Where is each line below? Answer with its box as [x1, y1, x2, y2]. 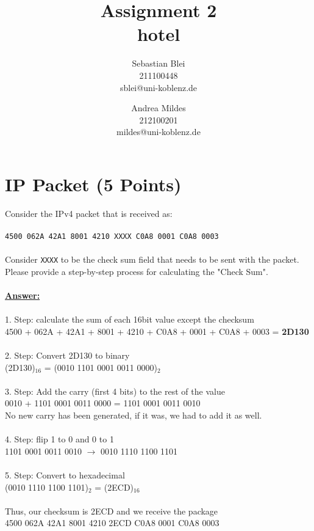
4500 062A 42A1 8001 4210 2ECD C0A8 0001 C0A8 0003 [5, 516, 219, 529]
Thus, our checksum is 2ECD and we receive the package [5, 504, 218, 517]
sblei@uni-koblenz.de [120, 81, 198, 93]
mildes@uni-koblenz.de [116, 125, 201, 138]
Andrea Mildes [131, 101, 186, 114]
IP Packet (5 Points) [5, 171, 182, 196]
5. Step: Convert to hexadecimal [5, 469, 125, 481]
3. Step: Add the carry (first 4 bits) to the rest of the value [5, 384, 225, 397]
